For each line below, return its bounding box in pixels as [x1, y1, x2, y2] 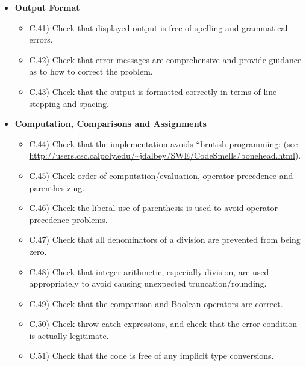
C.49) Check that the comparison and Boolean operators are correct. [29, 297, 283, 310]
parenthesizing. [29, 181, 85, 194]
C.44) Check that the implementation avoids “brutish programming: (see [29, 137, 298, 150]
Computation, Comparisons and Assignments [14, 117, 207, 130]
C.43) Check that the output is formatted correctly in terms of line [29, 85, 277, 97]
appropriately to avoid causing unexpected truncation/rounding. [29, 277, 267, 290]
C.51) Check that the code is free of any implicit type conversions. [29, 349, 274, 362]
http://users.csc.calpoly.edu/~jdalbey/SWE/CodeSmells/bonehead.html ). [29, 149, 301, 162]
